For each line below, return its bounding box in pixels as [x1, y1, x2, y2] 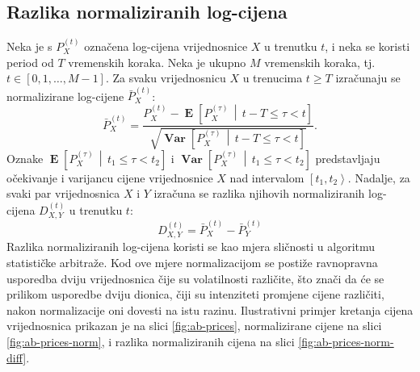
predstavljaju [315, 149, 380, 166]
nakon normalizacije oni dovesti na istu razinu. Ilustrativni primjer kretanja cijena [6, 301, 414, 318]
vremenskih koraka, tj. [264, 53, 376, 70]
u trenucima [242, 69, 303, 86]
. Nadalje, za [347, 169, 410, 186]
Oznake [6, 149, 44, 166]
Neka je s [6, 38, 52, 55]
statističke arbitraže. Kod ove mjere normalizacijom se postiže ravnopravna [6, 253, 378, 270]
